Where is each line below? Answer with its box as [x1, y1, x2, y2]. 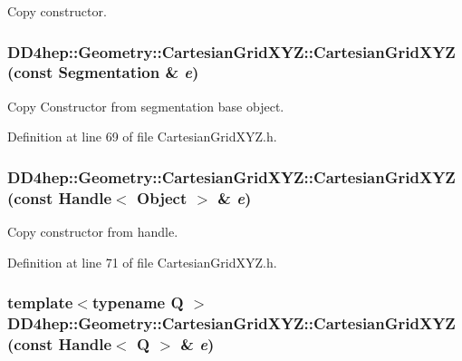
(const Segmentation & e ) [7, 61, 199, 83]
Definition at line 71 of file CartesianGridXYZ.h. [7, 252, 277, 271]
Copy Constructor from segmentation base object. [7, 96, 284, 115]
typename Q [91, 291, 184, 314]
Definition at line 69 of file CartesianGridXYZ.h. [7, 127, 277, 146]
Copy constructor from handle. [7, 222, 178, 241]
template [7, 291, 73, 314]
